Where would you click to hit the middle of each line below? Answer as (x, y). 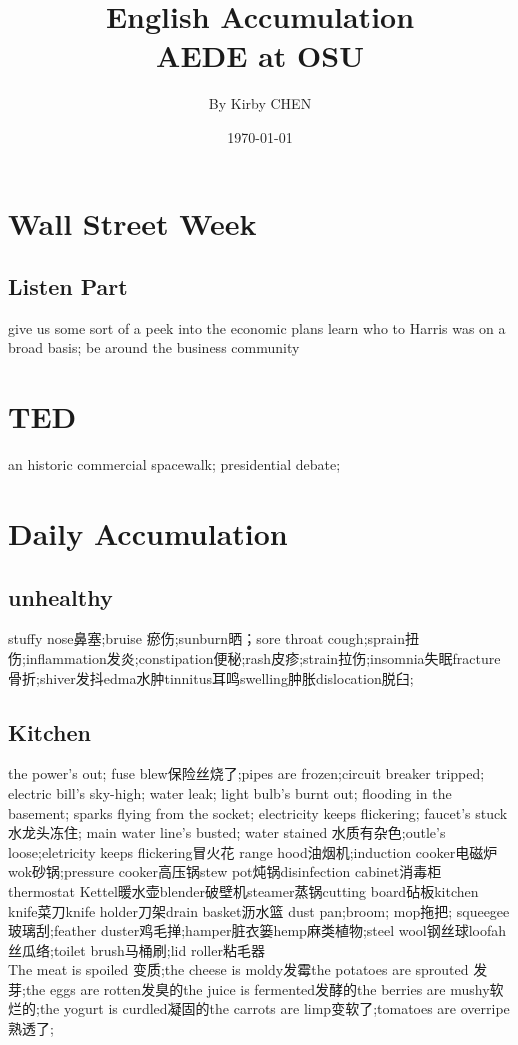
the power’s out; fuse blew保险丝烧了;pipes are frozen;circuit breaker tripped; (246, 773)
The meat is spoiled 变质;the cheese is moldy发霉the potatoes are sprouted (238, 969)
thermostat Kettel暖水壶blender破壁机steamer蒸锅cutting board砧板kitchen (243, 890)
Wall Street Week (132, 222)
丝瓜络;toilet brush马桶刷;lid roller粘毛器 (136, 949)
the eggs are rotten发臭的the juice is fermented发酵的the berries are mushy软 (264, 988)
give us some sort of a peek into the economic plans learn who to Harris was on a (257, 327)
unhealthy (60, 596)
